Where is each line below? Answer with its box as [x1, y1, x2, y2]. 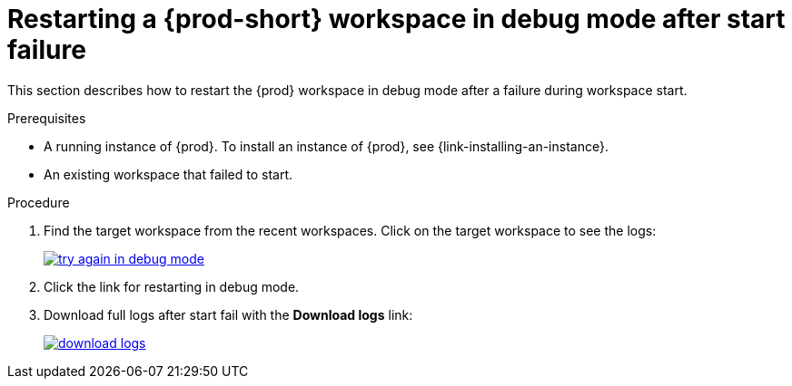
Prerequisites [7, 110, 86, 126]
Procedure [7, 194, 70, 210]
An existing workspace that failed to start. [44, 166, 293, 182]
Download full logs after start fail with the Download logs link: [44, 306, 413, 323]
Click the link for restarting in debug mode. [44, 278, 300, 294]
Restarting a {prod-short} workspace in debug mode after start [7, 4, 786, 34]
